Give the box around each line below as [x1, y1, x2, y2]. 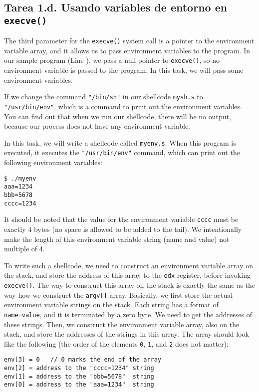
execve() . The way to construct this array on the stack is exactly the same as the [4, 279, 256, 290]
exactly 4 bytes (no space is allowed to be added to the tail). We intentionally [4, 223, 242, 234]
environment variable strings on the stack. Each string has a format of [4, 299, 219, 310]
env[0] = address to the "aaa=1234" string [4, 381, 154, 389]
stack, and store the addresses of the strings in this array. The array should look [4, 329, 249, 339]
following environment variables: [4, 157, 102, 168]
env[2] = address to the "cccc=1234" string [4, 365, 154, 372]
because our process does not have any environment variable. [4, 121, 191, 131]
